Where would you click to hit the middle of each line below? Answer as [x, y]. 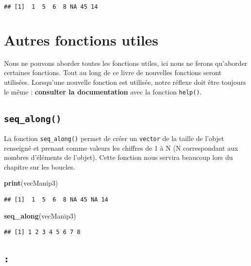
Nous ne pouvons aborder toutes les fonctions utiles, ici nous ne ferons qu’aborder [126, 63]
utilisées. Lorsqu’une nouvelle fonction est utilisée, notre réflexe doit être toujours [125, 82]
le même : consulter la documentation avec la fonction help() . [103, 91]
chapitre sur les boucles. [40, 166]
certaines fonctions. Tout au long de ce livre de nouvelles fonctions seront [113, 72]
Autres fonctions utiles [81, 39]
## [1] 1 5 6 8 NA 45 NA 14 [56, 199]
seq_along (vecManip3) [40, 215]
